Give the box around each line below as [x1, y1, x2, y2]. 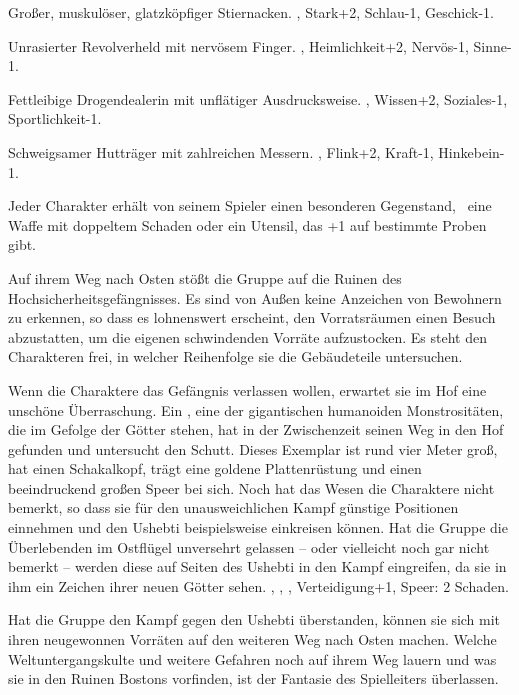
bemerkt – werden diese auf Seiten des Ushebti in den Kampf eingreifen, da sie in [8, 556, 507, 577]
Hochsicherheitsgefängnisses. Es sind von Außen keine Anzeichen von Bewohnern [8, 287, 502, 308]
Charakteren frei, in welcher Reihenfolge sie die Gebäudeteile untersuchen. [8, 346, 463, 367]
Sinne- [473, 35, 512, 56]
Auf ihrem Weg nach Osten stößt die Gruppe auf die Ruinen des [8, 267, 402, 288]
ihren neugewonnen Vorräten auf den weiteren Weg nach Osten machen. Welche [8, 629, 497, 650]
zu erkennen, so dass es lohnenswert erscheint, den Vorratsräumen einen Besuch [8, 307, 496, 328]
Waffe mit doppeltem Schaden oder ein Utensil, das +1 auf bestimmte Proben [8, 214, 487, 235]
